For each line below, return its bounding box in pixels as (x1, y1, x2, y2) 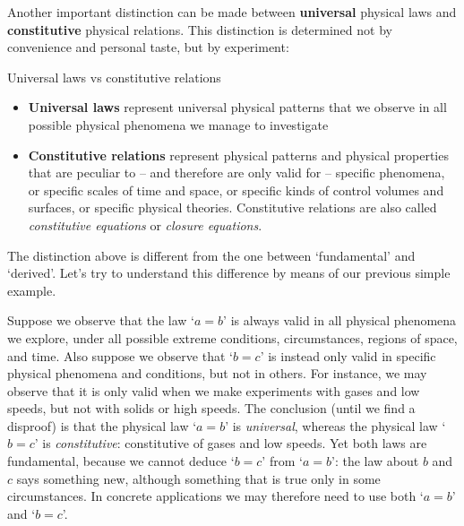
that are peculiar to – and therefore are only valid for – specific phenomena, (28, 163, 445, 182)
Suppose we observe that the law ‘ (7, 311, 195, 330)
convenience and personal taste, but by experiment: (7, 38, 289, 56)
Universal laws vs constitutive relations (7, 67, 221, 86)
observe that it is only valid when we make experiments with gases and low (7, 381, 420, 400)
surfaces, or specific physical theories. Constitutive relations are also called (28, 198, 437, 217)
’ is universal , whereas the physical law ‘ (225, 416, 446, 435)
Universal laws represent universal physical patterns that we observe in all (28, 98, 447, 116)
